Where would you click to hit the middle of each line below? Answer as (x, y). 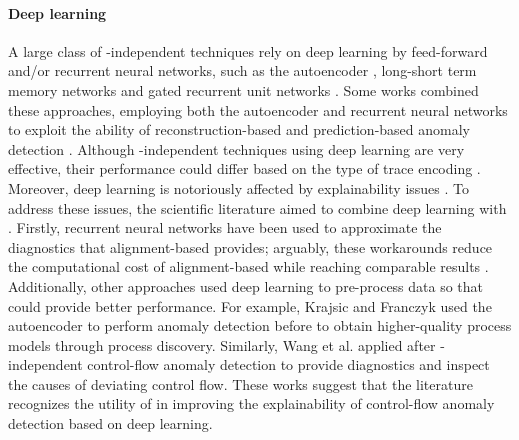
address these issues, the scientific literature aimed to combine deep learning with (257, 207)
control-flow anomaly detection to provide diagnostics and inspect (288, 364)
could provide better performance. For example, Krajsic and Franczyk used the (250, 305)
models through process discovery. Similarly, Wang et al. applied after (222, 344)
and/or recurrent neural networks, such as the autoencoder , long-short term (242, 70)
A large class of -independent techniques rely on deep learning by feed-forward (248, 50)
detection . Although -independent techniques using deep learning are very (236, 148)
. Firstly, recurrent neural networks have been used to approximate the (225, 227)
